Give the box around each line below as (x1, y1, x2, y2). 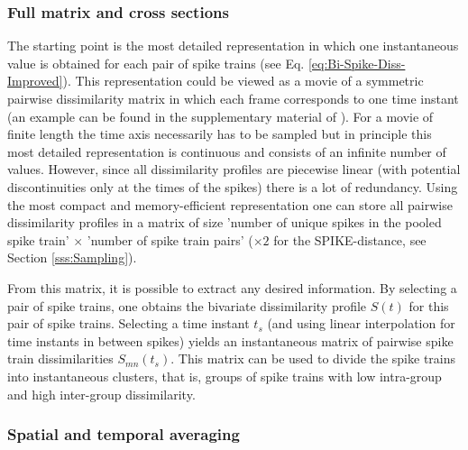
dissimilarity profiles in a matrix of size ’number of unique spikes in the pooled (7, 213, 442, 232)
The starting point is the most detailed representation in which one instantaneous (7, 36, 459, 55)
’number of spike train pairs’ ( (87, 230, 253, 249)
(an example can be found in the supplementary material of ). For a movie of (7, 106, 434, 125)
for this (408, 296, 449, 315)
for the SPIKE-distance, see (273, 230, 427, 249)
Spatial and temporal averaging (7, 423, 240, 445)
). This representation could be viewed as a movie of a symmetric (62, 71, 424, 90)
